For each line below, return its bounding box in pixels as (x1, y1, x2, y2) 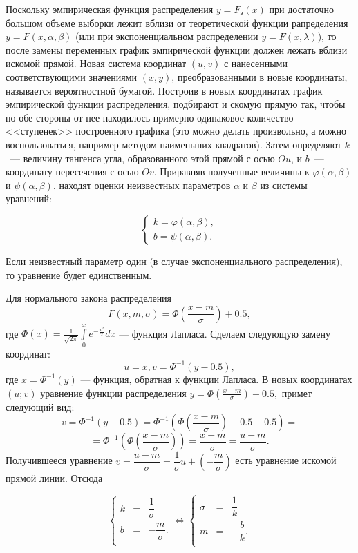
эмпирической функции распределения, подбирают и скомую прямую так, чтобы (6, 97, 346, 111)
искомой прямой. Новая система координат (6, 56, 187, 70)
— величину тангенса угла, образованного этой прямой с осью (10, 151, 275, 165)
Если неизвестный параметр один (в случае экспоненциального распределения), (6, 253, 343, 268)
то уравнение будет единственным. (6, 267, 152, 282)
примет (281, 385, 312, 400)
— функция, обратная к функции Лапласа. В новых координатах (80, 371, 352, 386)
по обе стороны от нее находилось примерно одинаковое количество (6, 110, 294, 124)
